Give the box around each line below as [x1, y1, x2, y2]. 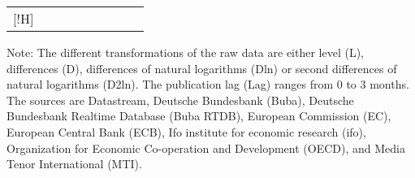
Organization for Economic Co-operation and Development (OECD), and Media [6, 139, 405, 156]
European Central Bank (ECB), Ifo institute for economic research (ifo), [6, 123, 366, 140]
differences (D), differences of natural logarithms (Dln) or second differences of [6, 59, 397, 76]
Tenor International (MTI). [6, 155, 142, 172]
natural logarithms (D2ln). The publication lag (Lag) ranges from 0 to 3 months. [6, 76, 409, 93]
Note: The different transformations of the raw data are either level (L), [6, 44, 365, 60]
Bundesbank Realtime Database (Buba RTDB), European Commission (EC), [6, 107, 391, 124]
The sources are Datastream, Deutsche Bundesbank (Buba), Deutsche [6, 91, 354, 108]
